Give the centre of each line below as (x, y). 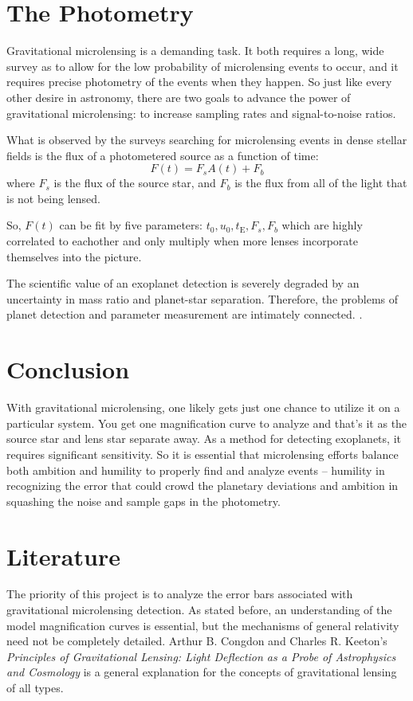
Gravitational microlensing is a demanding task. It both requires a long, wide (195, 51)
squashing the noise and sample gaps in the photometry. (144, 501)
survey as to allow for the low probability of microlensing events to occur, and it (203, 66)
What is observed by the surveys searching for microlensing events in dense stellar (207, 140)
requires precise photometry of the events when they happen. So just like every (199, 82)
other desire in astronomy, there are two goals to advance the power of (179, 97)
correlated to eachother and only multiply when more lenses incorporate (182, 241)
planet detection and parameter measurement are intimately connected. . (185, 314)
